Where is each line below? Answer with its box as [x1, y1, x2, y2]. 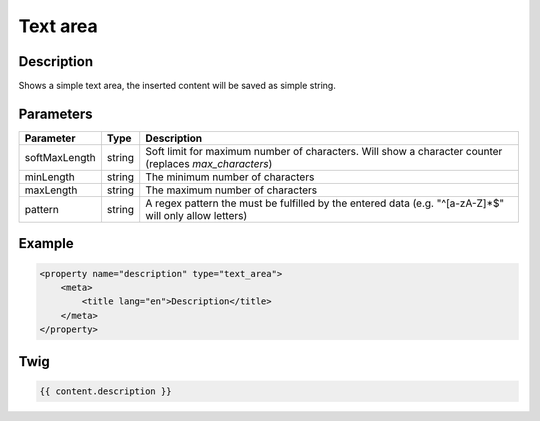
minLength [24, 170, 75, 184]
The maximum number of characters [145, 183, 318, 197]
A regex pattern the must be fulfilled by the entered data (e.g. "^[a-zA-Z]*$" [145, 196, 505, 210]
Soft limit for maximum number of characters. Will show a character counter [145, 144, 503, 158]
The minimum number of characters [145, 170, 315, 184]
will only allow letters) [145, 208, 248, 222]
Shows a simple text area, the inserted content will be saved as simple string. [18, 80, 337, 92]
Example [18, 235, 74, 252]
